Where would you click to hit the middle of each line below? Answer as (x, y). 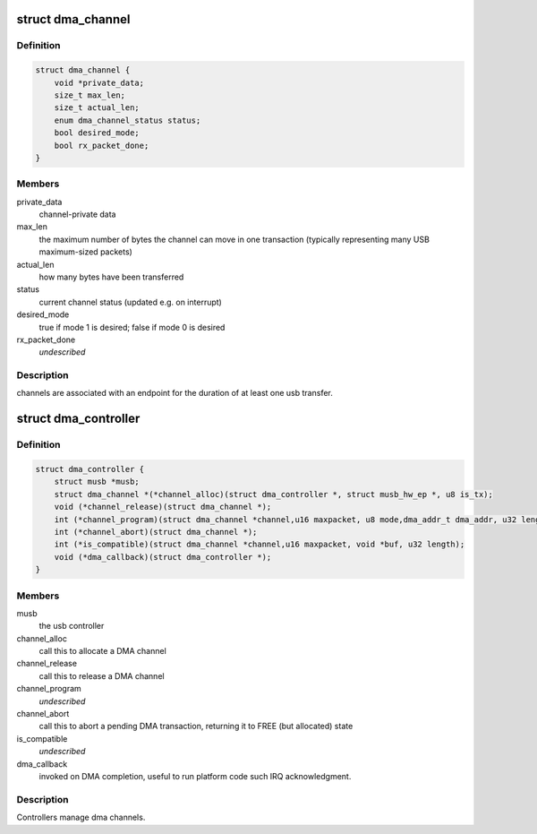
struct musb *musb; (97, 482)
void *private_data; (99, 82)
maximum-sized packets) (86, 252)
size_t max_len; (89, 95)
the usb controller (72, 626)
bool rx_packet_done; (102, 145)
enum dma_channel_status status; (128, 120)
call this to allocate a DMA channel (103, 651)
